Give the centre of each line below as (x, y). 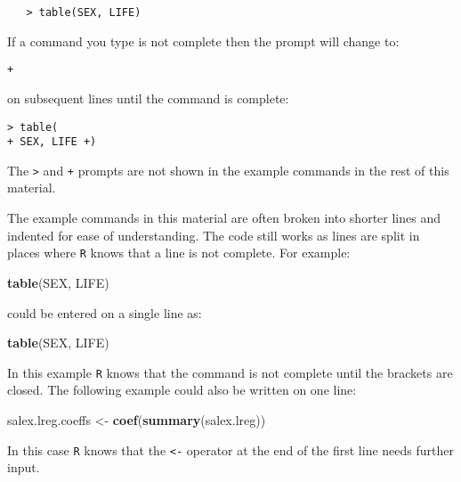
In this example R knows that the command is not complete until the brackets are (230, 372)
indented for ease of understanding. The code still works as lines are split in (214, 235)
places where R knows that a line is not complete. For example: (179, 253)
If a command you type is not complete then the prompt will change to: (203, 41)
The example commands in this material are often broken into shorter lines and (224, 218)
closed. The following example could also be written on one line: (182, 390)
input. (24, 467)
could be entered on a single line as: (105, 312)
